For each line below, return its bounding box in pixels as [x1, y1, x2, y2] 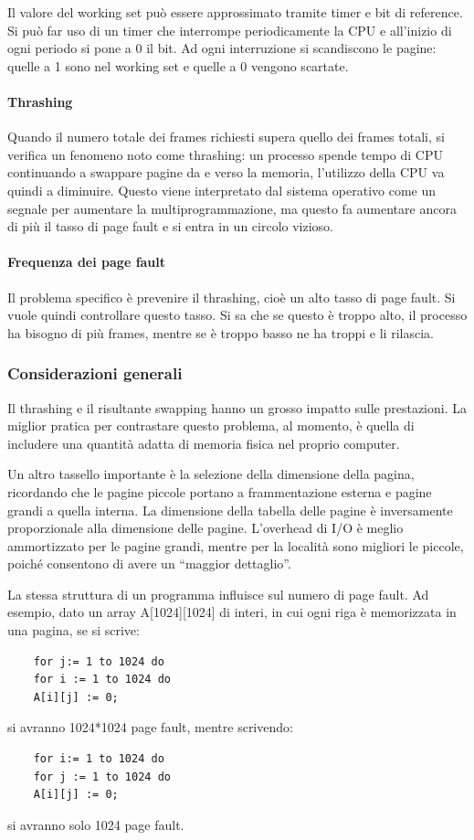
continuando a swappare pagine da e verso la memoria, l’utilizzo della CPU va [7, 163, 445, 182]
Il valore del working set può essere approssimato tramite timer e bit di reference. [7, 3, 463, 21]
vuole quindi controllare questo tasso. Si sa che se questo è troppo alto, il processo [7, 305, 468, 324]
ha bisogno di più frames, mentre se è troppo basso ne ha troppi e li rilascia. [7, 323, 434, 342]
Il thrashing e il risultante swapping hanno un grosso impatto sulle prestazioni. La [7, 398, 467, 417]
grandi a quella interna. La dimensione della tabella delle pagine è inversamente [7, 500, 453, 519]
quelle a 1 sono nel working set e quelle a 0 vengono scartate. [7, 56, 349, 75]
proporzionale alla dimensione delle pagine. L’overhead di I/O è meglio [7, 518, 404, 537]
